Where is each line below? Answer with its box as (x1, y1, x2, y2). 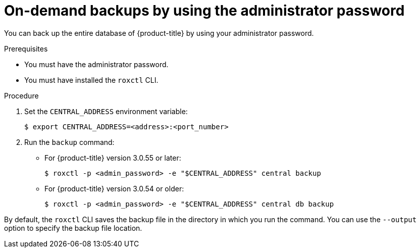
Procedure (4, 91, 39, 100)
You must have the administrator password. (24, 60, 169, 69)
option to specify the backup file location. (4, 223, 142, 232)
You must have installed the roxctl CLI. (24, 75, 159, 84)
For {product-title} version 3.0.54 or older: (44, 184, 184, 193)
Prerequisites (4, 44, 48, 53)
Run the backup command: (24, 137, 115, 146)
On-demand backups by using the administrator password (4, 2, 405, 19)
